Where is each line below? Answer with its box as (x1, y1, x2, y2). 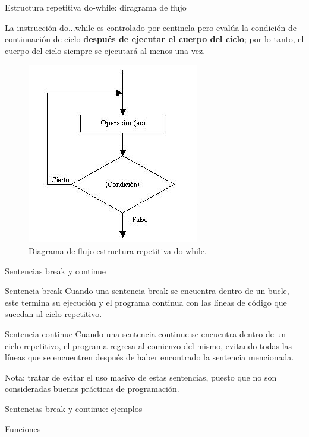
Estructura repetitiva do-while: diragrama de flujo (5, 1, 187, 13)
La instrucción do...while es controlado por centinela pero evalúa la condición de (5, 21, 297, 33)
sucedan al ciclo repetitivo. (5, 308, 102, 320)
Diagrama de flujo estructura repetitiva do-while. (29, 244, 207, 256)
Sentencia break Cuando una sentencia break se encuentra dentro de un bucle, (5, 284, 289, 297)
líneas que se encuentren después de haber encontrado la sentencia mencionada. (5, 351, 294, 363)
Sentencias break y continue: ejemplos (5, 402, 143, 414)
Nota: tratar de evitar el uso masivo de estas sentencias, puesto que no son (5, 370, 277, 383)
